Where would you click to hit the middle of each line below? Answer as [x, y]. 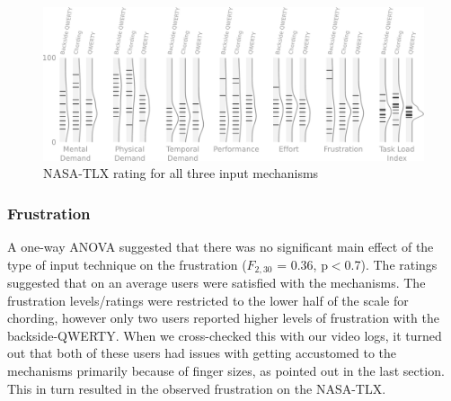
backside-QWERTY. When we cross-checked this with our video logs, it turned [225, 335]
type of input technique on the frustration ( [127, 264]
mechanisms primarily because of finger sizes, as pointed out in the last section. [226, 371]
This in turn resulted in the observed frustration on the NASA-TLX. [197, 388]
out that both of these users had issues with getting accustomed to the [202, 353]
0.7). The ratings [391, 264]
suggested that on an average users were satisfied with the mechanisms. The [217, 283]
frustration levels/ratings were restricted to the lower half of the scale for [208, 300]
